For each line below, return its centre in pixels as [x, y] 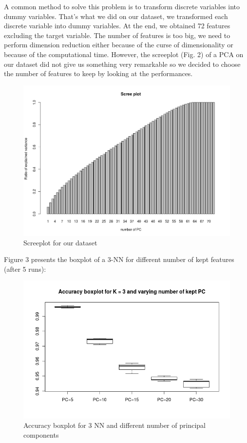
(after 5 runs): [25, 269]
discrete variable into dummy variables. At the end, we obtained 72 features [117, 26]
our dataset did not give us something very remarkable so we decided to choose [122, 64]
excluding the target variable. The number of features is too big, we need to [117, 35]
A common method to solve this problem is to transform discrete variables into [122, 6]
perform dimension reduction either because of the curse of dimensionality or [119, 45]
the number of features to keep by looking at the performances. [98, 73]
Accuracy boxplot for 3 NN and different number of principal [114, 425]
